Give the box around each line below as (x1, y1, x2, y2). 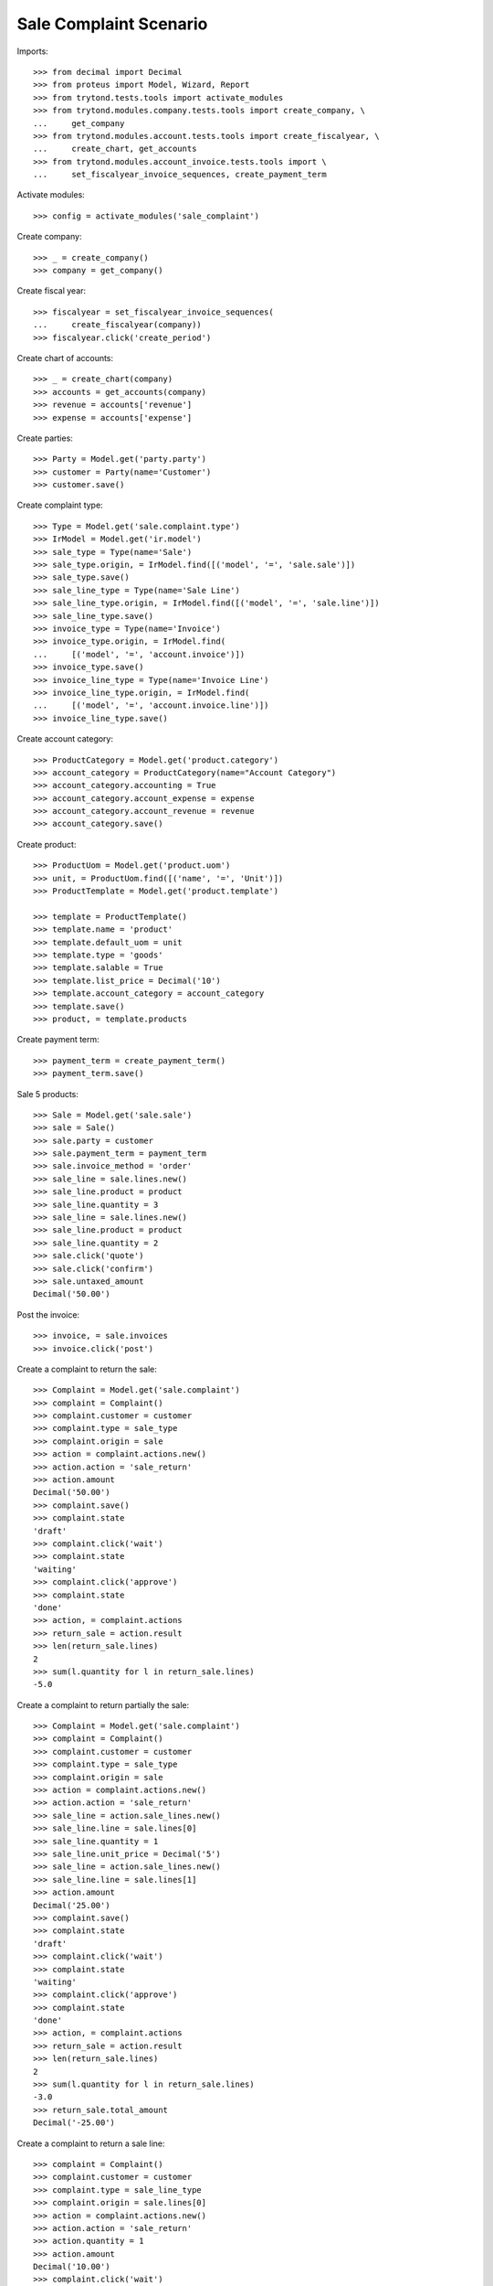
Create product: (16, 839, 77, 849)
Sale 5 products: (16, 1088, 79, 1099)
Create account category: (16, 733, 114, 744)
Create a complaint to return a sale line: (16, 2138, 165, 2149)
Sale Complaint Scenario (16, 14, 208, 34)
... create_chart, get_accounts (33, 144, 197, 155)
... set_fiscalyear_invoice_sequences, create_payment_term (33, 169, 328, 180)
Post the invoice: (16, 1309, 80, 1320)
